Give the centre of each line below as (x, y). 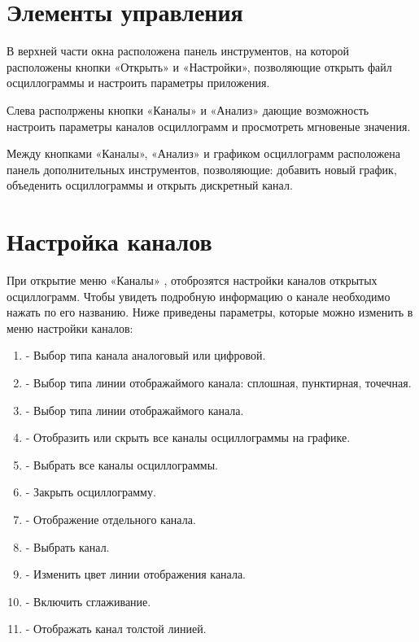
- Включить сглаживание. (88, 601)
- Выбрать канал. (68, 546)
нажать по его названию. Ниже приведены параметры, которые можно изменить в (210, 312)
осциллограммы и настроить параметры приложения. (138, 83)
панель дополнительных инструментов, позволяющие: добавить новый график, (202, 169)
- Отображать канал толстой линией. (116, 629)
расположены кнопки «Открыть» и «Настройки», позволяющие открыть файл (199, 66)
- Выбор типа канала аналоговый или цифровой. (146, 355)
